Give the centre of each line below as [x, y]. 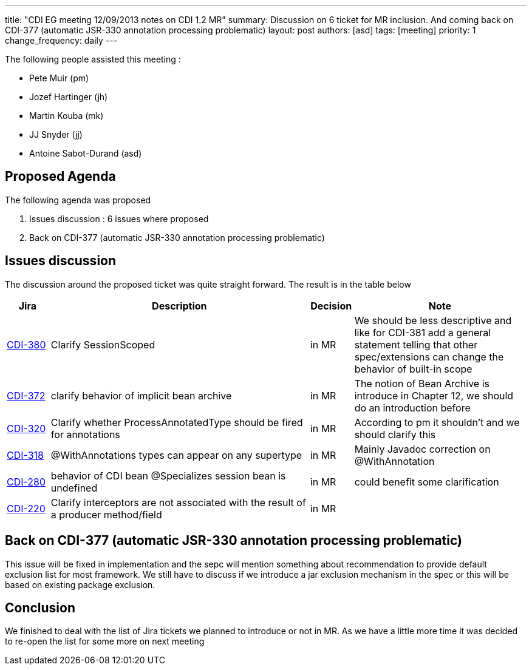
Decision [331, 306]
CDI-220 [26, 508]
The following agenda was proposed [78, 200]
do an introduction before [412, 408]
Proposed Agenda [60, 177]
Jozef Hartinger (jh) [69, 97]
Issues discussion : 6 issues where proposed [119, 218]
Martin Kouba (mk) [66, 116]
